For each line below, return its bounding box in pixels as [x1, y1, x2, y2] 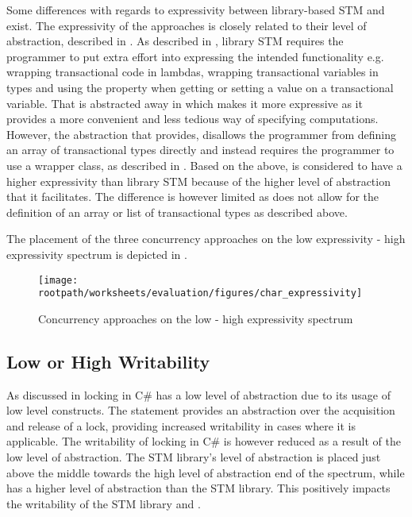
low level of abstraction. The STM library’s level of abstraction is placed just [6, 448, 381, 465]
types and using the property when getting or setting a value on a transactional [6, 79, 394, 95]
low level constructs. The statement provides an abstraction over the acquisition [6, 402, 395, 419]
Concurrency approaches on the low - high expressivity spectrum [38, 310, 353, 326]
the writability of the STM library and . [6, 495, 201, 511]
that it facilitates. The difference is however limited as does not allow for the [6, 188, 379, 205]
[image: [38, 274, 79, 286]
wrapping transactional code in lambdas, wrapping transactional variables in [6, 64, 379, 80]
